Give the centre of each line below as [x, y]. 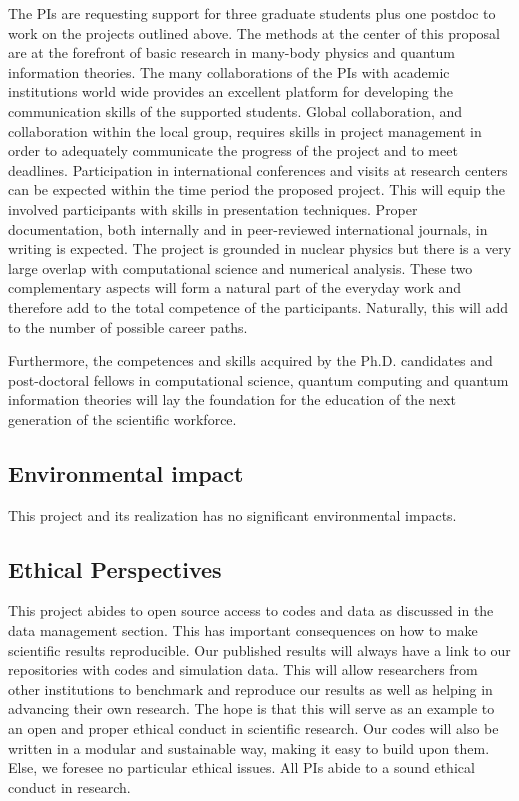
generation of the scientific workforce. [122, 418]
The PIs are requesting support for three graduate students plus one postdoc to [252, 13]
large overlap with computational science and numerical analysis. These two [240, 267]
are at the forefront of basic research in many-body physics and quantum [231, 52]
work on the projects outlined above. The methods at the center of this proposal [254, 32]
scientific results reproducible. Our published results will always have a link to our [259, 649]
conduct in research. [69, 786]
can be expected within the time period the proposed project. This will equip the [256, 189]
